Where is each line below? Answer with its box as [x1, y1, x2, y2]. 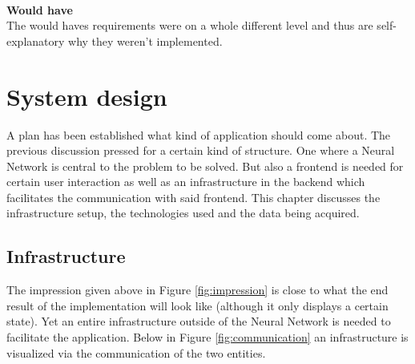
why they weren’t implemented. [68, 32, 223, 49]
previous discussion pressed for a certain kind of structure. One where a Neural [6, 142, 395, 159]
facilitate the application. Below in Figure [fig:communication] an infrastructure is [6, 329, 409, 346]
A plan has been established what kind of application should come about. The [6, 126, 391, 143]
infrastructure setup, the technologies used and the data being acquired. [6, 204, 360, 221]
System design [6, 79, 167, 112]
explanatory [6, 32, 65, 49]
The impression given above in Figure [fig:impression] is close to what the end [6, 281, 389, 298]
